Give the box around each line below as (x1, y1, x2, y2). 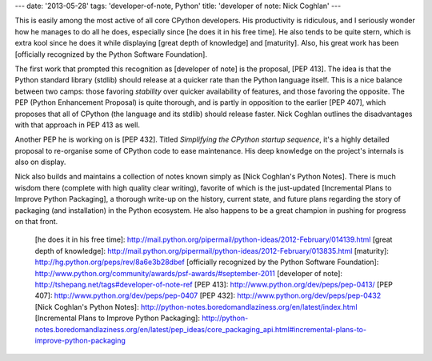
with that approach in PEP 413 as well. (14, 120, 140, 130)
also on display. (14, 157, 66, 167)
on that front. (14, 217, 58, 227)
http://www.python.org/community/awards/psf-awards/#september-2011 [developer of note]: (34, 268, 343, 278)
